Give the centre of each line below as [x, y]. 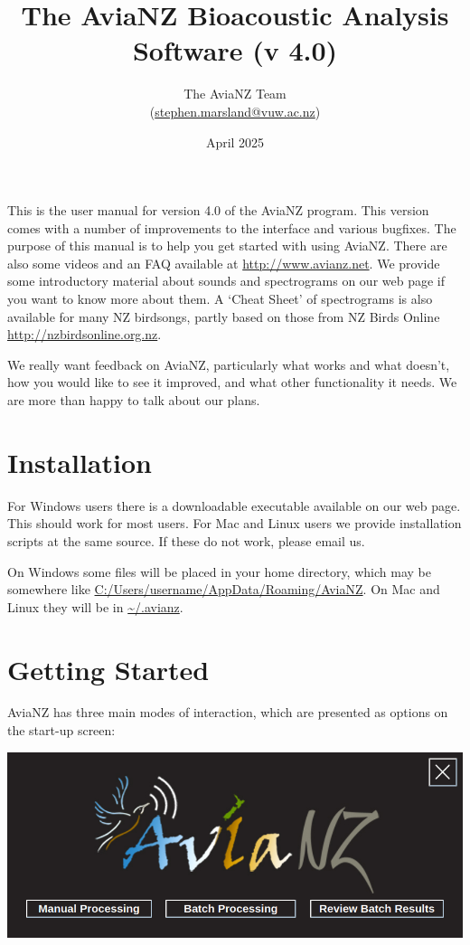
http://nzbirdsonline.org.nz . [85, 334]
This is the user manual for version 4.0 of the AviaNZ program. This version [218, 210]
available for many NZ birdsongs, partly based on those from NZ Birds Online [224, 316]
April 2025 [235, 142]
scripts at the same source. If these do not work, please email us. [186, 540]
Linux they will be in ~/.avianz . [95, 606]
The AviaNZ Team [235, 94]
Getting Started [108, 669]
